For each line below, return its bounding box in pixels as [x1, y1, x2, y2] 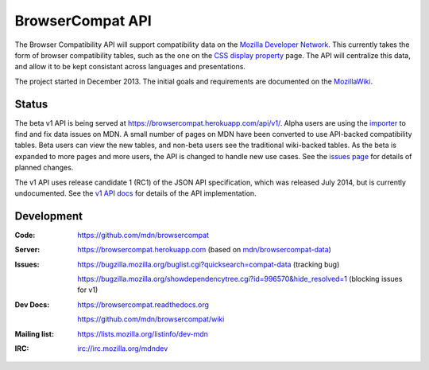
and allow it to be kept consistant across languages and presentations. [14, 62, 246, 72]
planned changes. [14, 163, 74, 173]
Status [14, 97, 48, 111]
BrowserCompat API [14, 12, 153, 29]
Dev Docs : [14, 299, 50, 310]
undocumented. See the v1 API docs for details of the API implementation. [14, 188, 257, 198]
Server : [14, 245, 41, 255]
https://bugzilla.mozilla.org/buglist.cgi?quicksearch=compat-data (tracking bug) [77, 259, 340, 269]
